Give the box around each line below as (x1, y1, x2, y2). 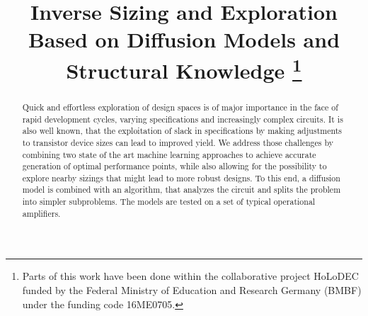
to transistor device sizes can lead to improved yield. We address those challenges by (22, 136, 334, 148)
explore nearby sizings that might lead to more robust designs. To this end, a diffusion (22, 171, 340, 184)
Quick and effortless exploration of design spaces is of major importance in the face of (22, 101, 338, 113)
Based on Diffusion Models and (28, 25, 340, 54)
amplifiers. (22, 207, 61, 219)
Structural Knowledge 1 (66, 52, 302, 84)
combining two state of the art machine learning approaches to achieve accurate (22, 148, 316, 160)
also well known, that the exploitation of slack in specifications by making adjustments (22, 125, 343, 137)
